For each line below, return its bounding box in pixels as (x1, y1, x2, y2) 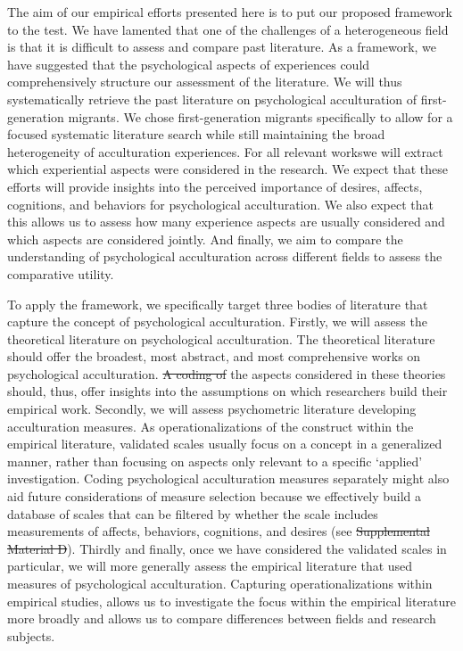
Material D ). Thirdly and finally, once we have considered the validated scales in (7, 539, 447, 557)
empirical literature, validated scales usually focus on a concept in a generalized (7, 434, 442, 453)
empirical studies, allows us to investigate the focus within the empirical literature (7, 591, 457, 610)
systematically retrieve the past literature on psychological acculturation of (7, 89, 418, 108)
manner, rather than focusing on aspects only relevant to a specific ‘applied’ (7, 451, 423, 470)
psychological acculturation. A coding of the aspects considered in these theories (7, 364, 446, 383)
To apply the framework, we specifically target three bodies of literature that (7, 294, 428, 313)
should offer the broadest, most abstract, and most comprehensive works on (7, 347, 421, 366)
